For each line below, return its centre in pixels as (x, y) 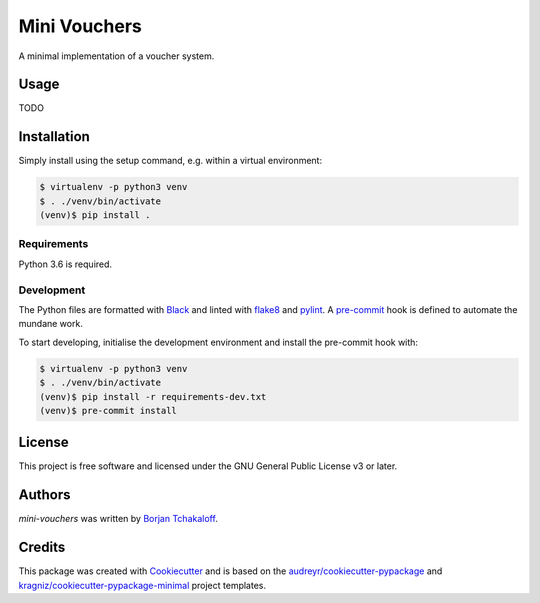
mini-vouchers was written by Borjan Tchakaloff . (118, 519)
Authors (44, 495)
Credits (42, 547)
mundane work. (51, 324)
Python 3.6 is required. (65, 264)
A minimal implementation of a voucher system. (116, 56)
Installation (54, 136)
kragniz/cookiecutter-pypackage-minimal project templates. (142, 585)
